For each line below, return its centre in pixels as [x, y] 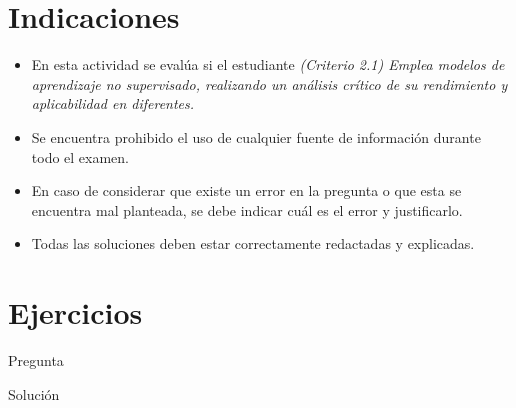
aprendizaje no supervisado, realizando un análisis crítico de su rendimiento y [269, 83]
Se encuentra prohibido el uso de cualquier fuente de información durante [256, 136]
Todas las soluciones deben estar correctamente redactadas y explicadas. [253, 243]
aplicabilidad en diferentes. [113, 103]
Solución [34, 393]
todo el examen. [80, 156]
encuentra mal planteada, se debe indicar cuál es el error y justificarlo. [247, 209]
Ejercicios [75, 312]
